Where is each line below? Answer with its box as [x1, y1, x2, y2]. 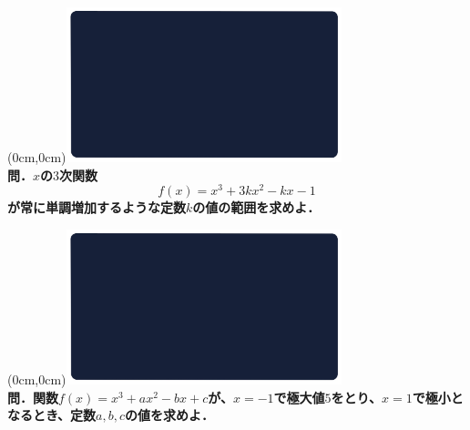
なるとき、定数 [7, 405, 97, 425]
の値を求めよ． [124, 405, 214, 425]
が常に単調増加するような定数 [7, 198, 186, 217]
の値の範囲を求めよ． [192, 198, 321, 217]
